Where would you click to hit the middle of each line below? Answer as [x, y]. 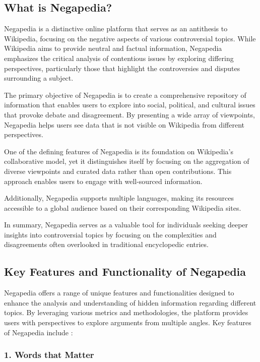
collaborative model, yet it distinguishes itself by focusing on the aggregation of [127, 161]
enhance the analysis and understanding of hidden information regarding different [130, 302]
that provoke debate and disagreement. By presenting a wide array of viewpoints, [130, 114]
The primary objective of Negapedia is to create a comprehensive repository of [125, 95]
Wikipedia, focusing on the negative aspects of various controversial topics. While [130, 38]
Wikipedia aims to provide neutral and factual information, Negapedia [113, 48]
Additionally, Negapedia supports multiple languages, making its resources [119, 198]
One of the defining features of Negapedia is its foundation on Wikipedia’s [119, 151]
